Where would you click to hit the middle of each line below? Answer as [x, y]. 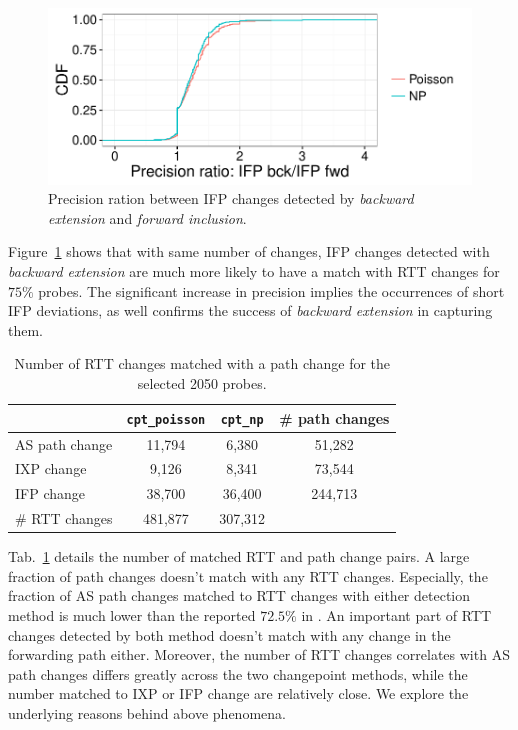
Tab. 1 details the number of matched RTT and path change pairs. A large [239, 556]
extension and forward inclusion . [147, 217]
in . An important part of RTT [396, 614]
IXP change [51, 468]
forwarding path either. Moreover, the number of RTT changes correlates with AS [259, 654]
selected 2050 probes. [202, 383]
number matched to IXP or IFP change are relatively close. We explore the [238, 693]
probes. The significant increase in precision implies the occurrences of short [271, 290]
